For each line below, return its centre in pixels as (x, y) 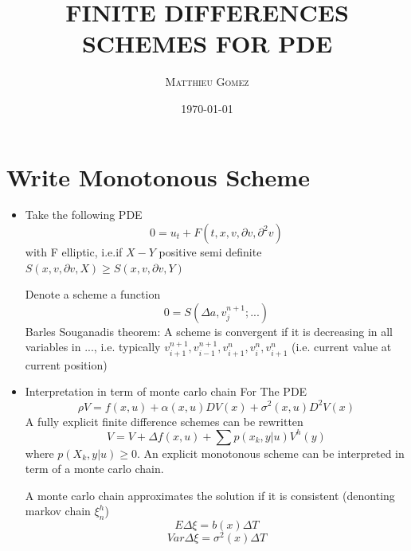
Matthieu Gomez (207, 82)
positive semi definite (210, 252)
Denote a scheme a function (93, 294)
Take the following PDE (84, 215)
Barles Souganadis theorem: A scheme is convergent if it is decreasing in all (209, 331)
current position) (66, 364)
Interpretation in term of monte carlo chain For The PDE (166, 391)
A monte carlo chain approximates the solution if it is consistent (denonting (210, 495)
